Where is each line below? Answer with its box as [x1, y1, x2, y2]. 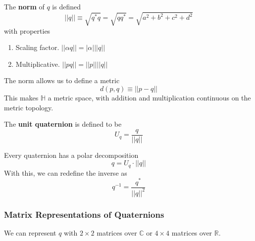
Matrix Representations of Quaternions [4, 208, 164, 220]
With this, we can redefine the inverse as [4, 167, 127, 178]
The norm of [4, 1, 45, 11]
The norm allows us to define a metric [4, 75, 120, 86]
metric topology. [4, 102, 53, 112]
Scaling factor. [15, 42, 59, 52]
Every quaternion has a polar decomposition [4, 149, 139, 160]
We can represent [4, 228, 56, 238]
